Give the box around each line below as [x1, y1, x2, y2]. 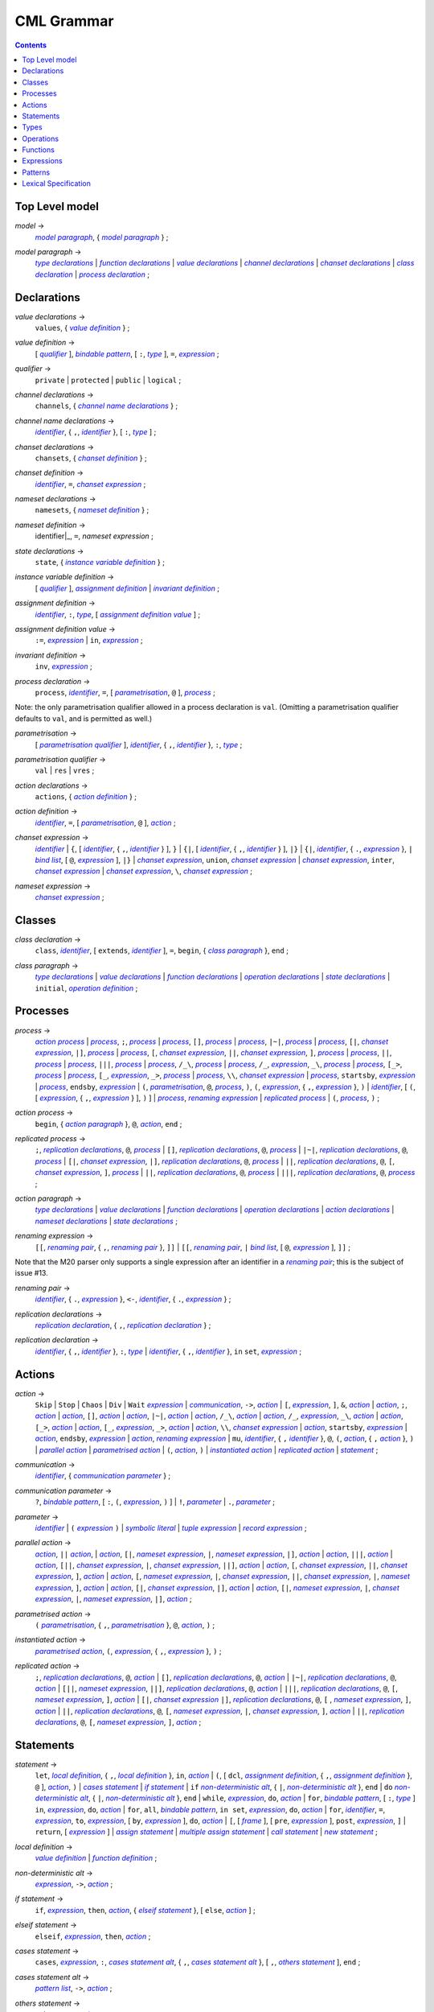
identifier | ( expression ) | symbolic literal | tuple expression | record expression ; [35, 1523, 307, 1532]
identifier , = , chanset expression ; [35, 479, 146, 489]
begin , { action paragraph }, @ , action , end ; [35, 1119, 182, 1128]
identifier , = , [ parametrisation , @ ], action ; [35, 818, 176, 827]
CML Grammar [14, 12, 114, 30]
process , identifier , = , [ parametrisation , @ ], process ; [35, 687, 216, 697]
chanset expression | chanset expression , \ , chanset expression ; [35, 866, 253, 876]
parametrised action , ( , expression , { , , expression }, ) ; [35, 1646, 222, 1655]
